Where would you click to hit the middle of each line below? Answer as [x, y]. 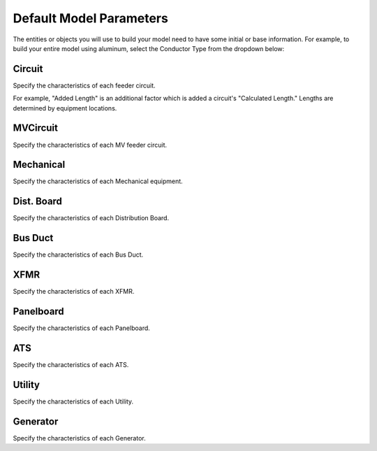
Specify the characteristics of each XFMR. [74, 292]
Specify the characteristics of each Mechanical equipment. [98, 181]
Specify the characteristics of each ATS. [71, 364]
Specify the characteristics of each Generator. [79, 438]
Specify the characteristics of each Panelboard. [81, 328]
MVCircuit [36, 128]
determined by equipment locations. [65, 108]
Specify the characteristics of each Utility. [73, 401]
